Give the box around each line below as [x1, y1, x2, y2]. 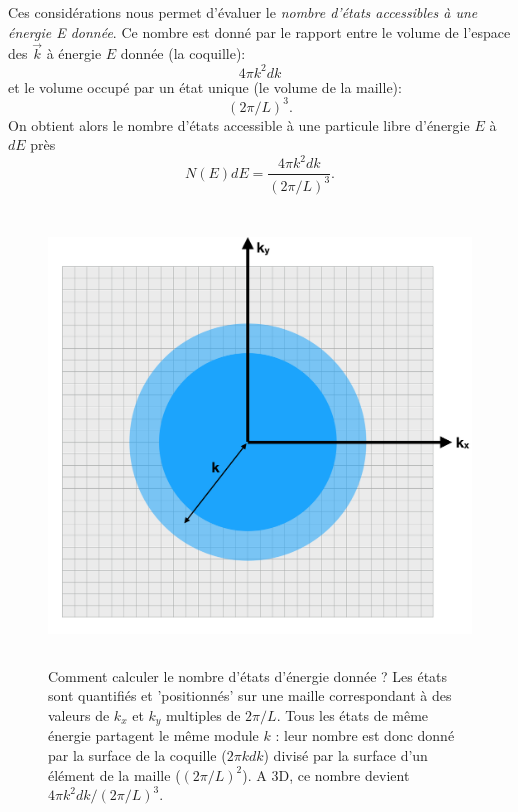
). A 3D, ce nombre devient [242, 764, 410, 785]
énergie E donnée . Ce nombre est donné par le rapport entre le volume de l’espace [8, 21, 511, 42]
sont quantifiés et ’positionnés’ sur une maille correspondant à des [48, 685, 452, 706]
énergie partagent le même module [48, 725, 259, 746]
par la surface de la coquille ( [48, 745, 227, 766]
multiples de [166, 705, 241, 725]
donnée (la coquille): [120, 43, 246, 64]
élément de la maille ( [48, 764, 181, 785]
